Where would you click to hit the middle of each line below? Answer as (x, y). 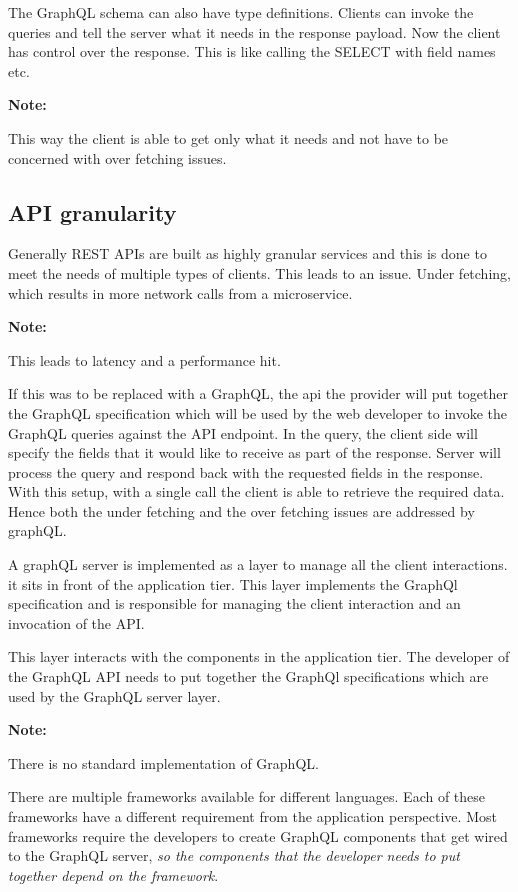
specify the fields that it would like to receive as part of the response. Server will (254, 452)
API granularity (92, 211)
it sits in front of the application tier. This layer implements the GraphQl (233, 583)
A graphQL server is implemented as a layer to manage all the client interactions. (258, 564)
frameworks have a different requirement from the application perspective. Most (252, 816)
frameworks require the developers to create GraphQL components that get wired (258, 835)
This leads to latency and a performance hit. (144, 359)
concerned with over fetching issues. (117, 157)
